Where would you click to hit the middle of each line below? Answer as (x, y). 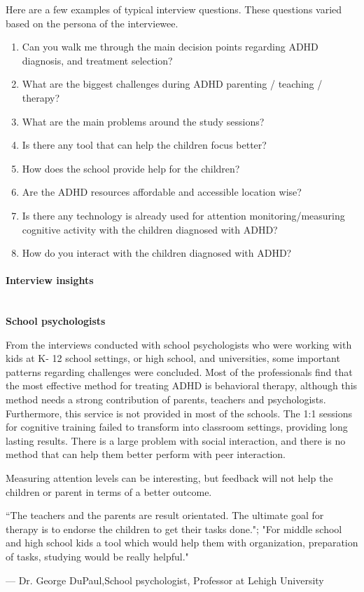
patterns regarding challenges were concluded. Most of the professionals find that (179, 371)
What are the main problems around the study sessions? (143, 121)
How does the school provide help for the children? (131, 168)
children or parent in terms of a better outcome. (109, 491)
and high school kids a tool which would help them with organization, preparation (182, 543)
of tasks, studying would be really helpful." (97, 557)
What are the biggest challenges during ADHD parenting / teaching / (172, 84)
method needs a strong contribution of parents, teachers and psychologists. (166, 399)
